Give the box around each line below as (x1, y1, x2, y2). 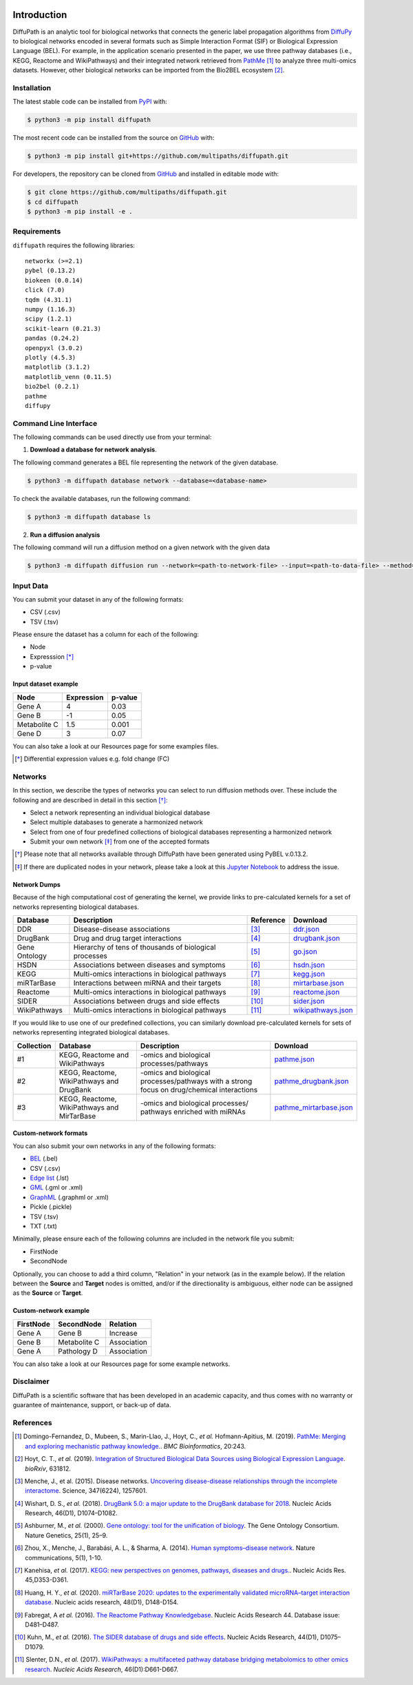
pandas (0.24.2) (25, 334, 80, 343)
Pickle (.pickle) (30, 1203, 72, 1211)
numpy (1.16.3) (25, 305, 76, 313)
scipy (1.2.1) (25, 315, 72, 323)
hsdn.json (293, 960, 325, 970)
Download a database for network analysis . (30, 445, 158, 454)
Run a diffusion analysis (30, 531, 100, 539)
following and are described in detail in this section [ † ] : (12, 796, 168, 804)
